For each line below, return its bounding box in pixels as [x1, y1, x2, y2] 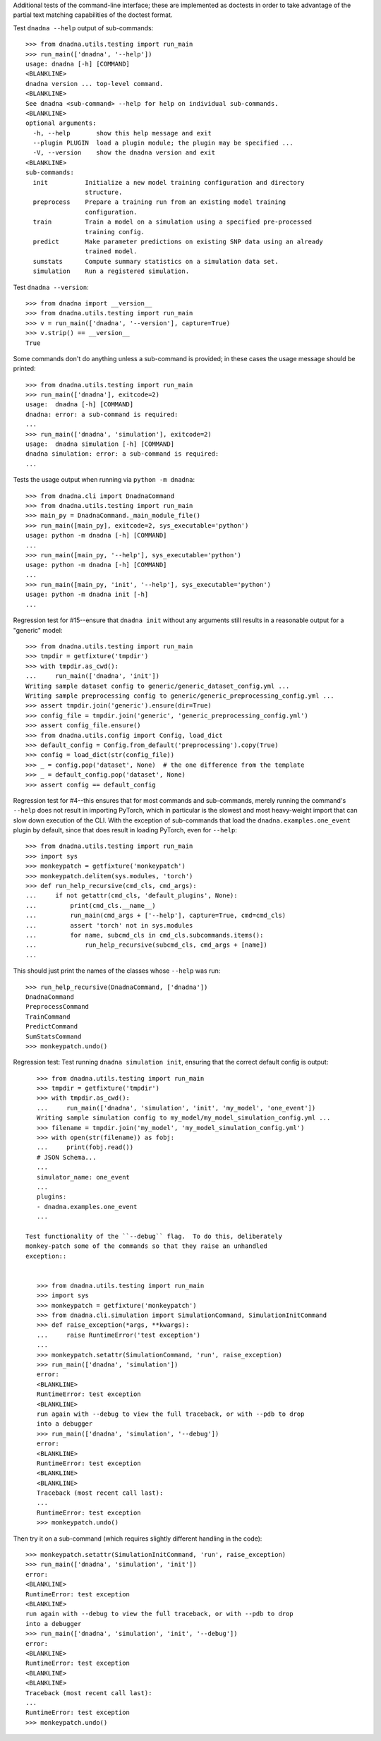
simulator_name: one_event [36, 1173, 131, 1181]
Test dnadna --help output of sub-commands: [13, 23, 154, 32]
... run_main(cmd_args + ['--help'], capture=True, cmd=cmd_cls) [25, 911, 286, 920]
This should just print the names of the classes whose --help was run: [13, 966, 221, 975]
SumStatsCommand [25, 1032, 82, 1041]
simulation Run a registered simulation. [32, 267, 190, 275]
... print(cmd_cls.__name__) [25, 902, 157, 909]
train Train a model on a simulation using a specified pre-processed [32, 218, 313, 226]
